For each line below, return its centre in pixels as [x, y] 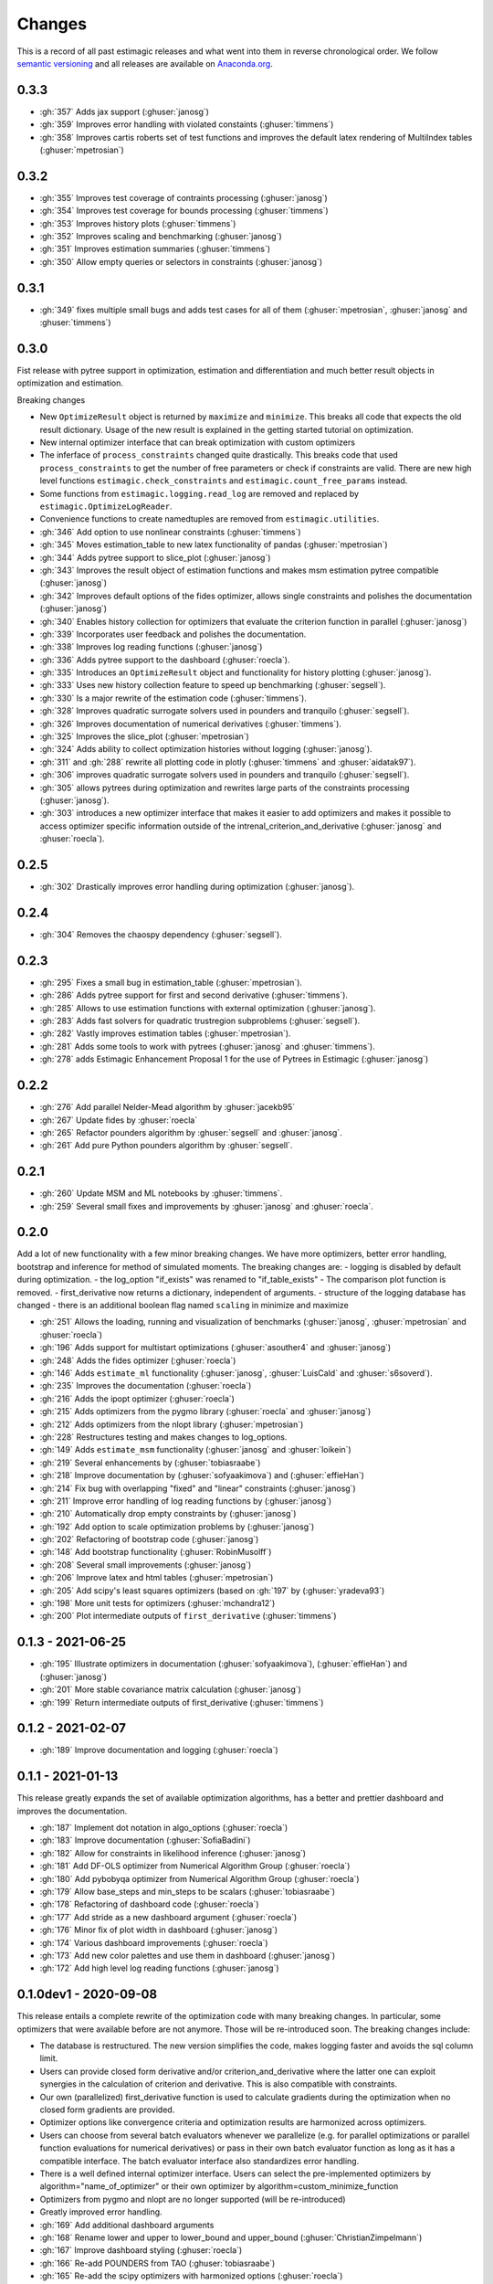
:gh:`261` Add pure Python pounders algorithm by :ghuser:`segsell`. [166, 1146]
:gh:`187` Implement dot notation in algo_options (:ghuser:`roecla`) [164, 1828]
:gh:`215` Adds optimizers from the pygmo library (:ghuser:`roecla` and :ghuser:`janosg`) [205, 1412]
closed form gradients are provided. [107, 2110]
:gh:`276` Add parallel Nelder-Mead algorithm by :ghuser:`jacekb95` [168, 1107]
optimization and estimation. [70, 383]
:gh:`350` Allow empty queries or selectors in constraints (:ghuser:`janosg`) [181, 261]
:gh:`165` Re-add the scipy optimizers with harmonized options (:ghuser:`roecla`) [191, 2276]
